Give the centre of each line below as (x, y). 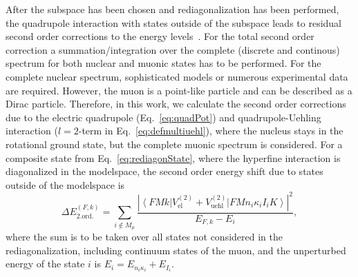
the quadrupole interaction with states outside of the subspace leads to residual (173, 22)
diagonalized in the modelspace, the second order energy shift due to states (164, 171)
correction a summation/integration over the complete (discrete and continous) (173, 49)
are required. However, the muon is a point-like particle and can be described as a (179, 90)
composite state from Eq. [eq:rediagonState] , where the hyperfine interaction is (173, 157)
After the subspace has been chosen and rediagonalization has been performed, (172, 9)
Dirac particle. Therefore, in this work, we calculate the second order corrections (176, 104)
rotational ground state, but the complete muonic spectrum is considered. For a (174, 144)
